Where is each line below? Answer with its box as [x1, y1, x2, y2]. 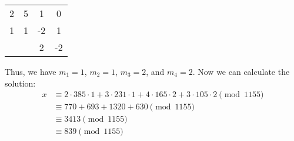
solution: [5, 77, 36, 89]
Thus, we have [5, 66, 56, 77]
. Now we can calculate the [192, 66, 290, 77]
